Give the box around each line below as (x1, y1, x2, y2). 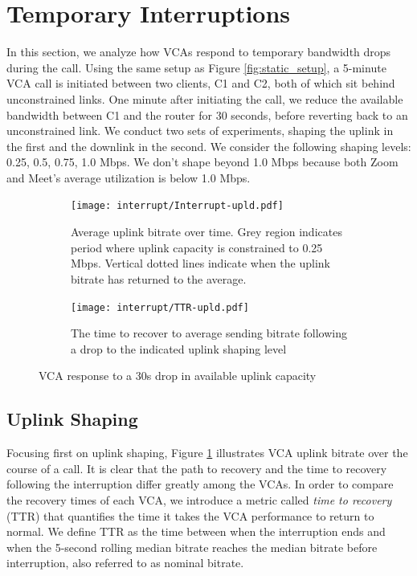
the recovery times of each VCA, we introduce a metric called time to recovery (6, 491, 392, 508)
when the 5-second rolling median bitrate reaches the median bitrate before (6, 538, 378, 555)
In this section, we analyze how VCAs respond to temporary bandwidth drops (6, 43, 391, 60)
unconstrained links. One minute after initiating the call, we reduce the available (6, 90, 403, 107)
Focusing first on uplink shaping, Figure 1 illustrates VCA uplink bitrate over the (6, 444, 408, 461)
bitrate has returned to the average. (71, 270, 247, 287)
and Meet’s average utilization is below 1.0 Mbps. (6, 169, 251, 186)
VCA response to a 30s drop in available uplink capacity (39, 367, 317, 384)
